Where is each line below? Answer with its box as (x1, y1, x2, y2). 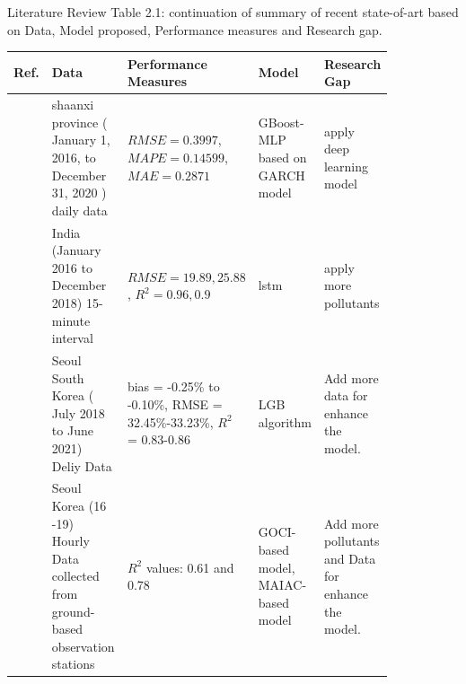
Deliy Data (51, 456, 112, 475)
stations (51, 654, 95, 673)
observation (51, 636, 115, 655)
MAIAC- (258, 575, 307, 594)
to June (51, 421, 93, 440)
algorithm (258, 412, 312, 431)
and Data (323, 548, 376, 567)
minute (51, 311, 91, 329)
